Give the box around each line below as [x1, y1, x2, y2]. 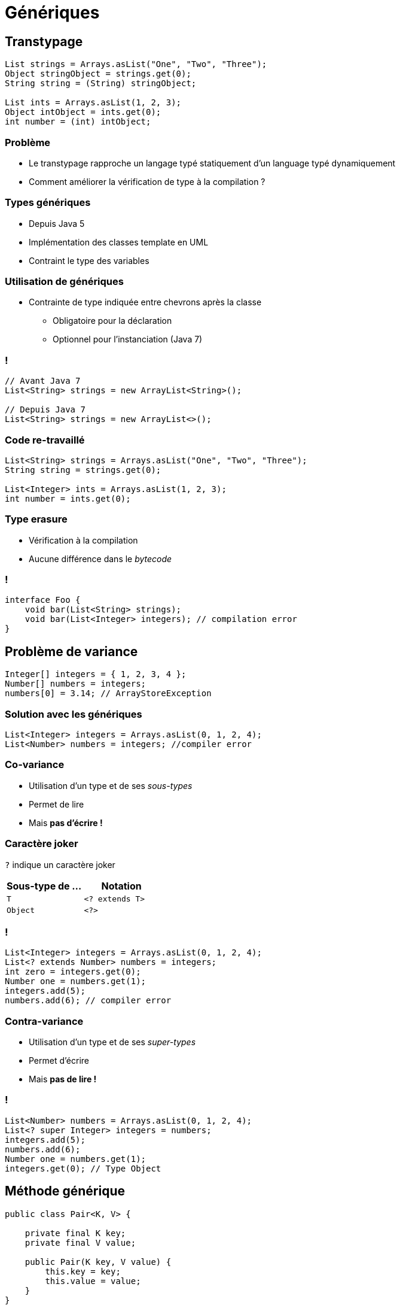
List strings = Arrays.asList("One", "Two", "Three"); [5, 59, 267, 69]
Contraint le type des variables [29, 255, 149, 266]
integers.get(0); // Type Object [5, 1163, 161, 1173]
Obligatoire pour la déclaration [53, 315, 172, 326]
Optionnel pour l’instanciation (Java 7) [53, 334, 203, 345]
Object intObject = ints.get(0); [5, 107, 161, 117]
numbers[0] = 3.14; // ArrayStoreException [5, 688, 212, 699]
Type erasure [5, 513, 68, 526]
